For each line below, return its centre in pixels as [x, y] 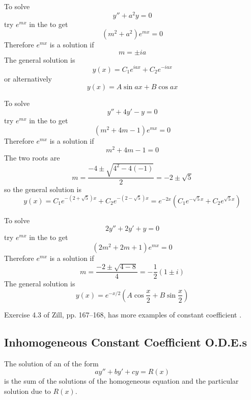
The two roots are [32, 157]
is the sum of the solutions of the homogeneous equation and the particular [121, 381]
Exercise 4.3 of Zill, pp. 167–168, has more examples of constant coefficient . [123, 314]
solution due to [27, 391]
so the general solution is [43, 189]
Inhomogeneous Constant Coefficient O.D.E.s [125, 342]
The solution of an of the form [51, 363]
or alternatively [28, 78]
